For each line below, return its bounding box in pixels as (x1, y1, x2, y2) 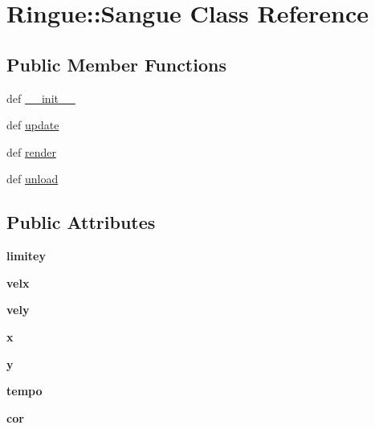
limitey (6, 247, 46, 264)
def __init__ (6, 89, 75, 106)
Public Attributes (6, 210, 156, 235)
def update (6, 116, 59, 133)
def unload (6, 170, 59, 187)
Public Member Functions (6, 51, 226, 76)
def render (6, 143, 56, 160)
